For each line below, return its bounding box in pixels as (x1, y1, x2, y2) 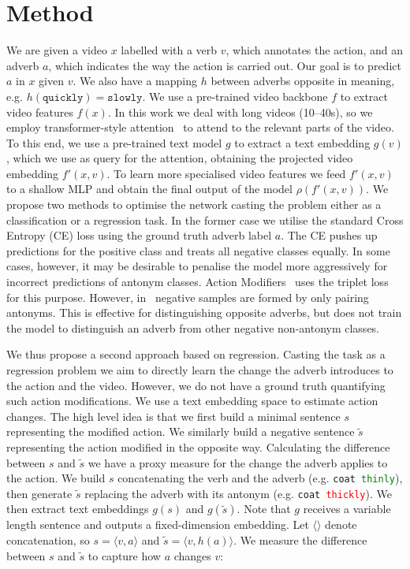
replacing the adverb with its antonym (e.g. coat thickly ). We (84, 485, 392, 501)
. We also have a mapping (73, 73, 198, 89)
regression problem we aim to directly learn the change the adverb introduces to (6, 362, 393, 377)
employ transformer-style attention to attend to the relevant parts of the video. (6, 119, 394, 136)
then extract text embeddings (6, 500, 149, 517)
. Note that (237, 500, 291, 517)
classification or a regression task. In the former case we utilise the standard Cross (6, 211, 404, 228)
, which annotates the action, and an (225, 42, 404, 58)
